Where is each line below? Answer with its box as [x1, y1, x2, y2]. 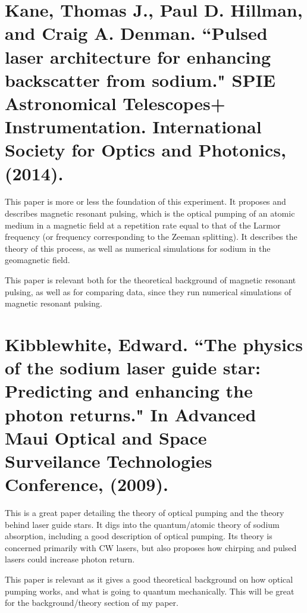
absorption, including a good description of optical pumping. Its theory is [5, 530, 272, 542]
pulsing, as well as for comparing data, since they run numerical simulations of [5, 285, 292, 298]
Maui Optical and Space [5, 425, 207, 449]
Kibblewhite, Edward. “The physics [5, 331, 303, 356]
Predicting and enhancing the [5, 379, 253, 403]
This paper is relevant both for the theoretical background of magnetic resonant [5, 274, 296, 286]
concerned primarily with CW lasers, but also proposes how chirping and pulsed [5, 541, 297, 553]
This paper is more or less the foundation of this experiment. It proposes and [5, 195, 286, 208]
